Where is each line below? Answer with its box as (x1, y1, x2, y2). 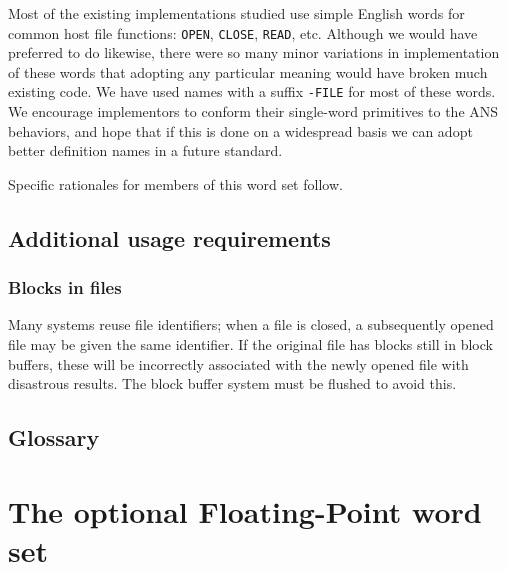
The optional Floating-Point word (8, 490, 482, 531)
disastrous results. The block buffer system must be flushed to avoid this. (8, 373, 457, 394)
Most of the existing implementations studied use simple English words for (8, 3, 465, 23)
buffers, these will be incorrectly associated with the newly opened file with (8, 353, 469, 374)
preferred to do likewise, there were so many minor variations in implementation (8, 42, 500, 63)
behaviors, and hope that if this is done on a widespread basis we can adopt (8, 120, 473, 141)
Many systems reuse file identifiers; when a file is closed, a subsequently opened (8, 314, 494, 335)
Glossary (8, 422, 100, 453)
